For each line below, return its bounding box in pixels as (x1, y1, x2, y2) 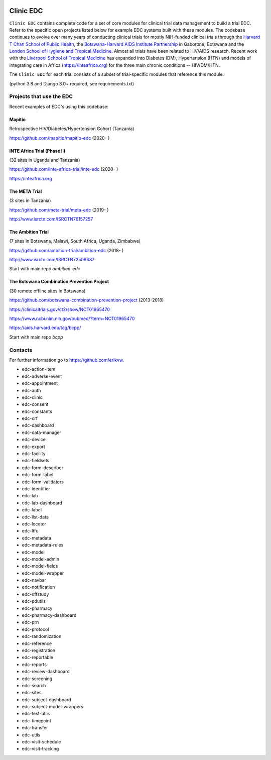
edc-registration (22, 647, 56, 653)
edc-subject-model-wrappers (22, 704, 84, 710)
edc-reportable (22, 655, 54, 661)
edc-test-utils (22, 711, 50, 717)
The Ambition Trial (9, 229, 49, 235)
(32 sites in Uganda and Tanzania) (9, 157, 80, 163)
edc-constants (22, 408, 52, 414)
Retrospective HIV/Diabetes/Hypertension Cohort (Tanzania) (9, 126, 134, 132)
